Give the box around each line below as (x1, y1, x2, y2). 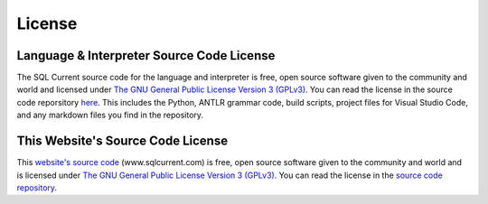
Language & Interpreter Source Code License (16, 48, 276, 63)
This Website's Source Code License (16, 134, 229, 149)
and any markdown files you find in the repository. (16, 109, 203, 121)
